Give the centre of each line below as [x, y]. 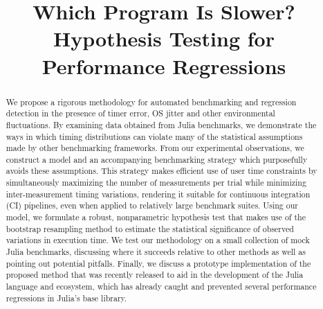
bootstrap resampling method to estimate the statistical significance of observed [150, 228]
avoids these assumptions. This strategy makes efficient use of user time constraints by [161, 171]
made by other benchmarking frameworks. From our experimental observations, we [155, 148]
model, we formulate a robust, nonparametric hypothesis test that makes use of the [156, 217]
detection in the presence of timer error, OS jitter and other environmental [140, 113]
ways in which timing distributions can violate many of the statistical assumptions [154, 136]
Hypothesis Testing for [164, 38]
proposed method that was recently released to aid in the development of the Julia [155, 275]
